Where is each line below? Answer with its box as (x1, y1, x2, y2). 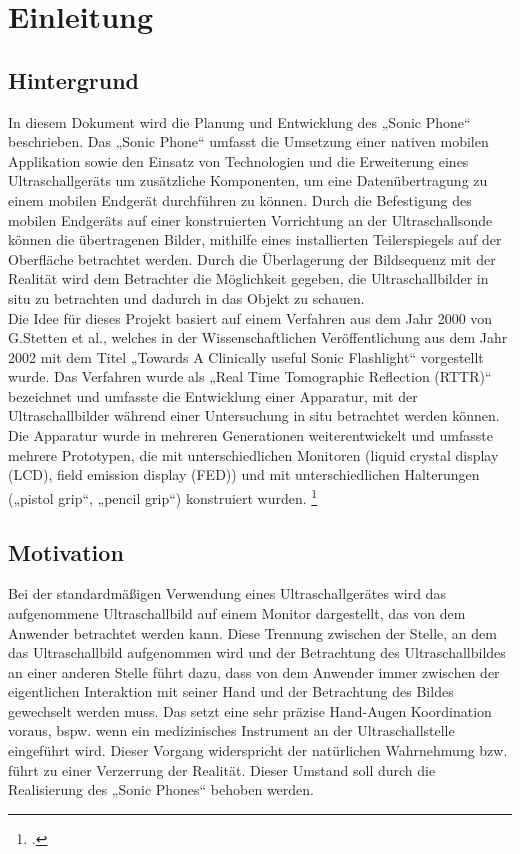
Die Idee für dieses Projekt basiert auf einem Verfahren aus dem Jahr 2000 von (8, 307, 493, 328)
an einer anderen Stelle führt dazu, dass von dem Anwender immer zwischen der (8, 661, 500, 682)
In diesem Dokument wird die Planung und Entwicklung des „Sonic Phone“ (8, 111, 471, 132)
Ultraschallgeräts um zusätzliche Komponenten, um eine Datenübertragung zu (8, 170, 488, 191)
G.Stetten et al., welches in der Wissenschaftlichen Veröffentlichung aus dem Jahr (8, 327, 508, 348)
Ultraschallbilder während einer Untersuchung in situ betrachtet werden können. (8, 405, 500, 426)
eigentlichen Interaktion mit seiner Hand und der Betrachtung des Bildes (8, 681, 454, 702)
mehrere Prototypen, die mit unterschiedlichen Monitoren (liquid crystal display (8, 444, 499, 465)
